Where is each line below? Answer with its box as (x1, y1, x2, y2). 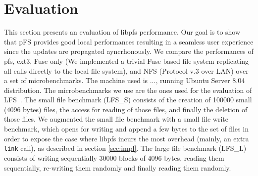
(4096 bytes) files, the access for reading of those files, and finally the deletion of (4, 104, 248, 114)
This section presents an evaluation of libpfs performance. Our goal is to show (4, 27, 241, 37)
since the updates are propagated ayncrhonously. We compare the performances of (4, 46, 254, 56)
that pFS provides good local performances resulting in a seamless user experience (4, 36, 254, 46)
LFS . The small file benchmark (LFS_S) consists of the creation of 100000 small (4, 94, 252, 105)
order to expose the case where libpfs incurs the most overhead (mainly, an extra (4, 133, 249, 143)
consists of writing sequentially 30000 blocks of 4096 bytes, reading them (4, 152, 224, 163)
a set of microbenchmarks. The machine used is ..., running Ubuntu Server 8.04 (4, 75, 245, 86)
